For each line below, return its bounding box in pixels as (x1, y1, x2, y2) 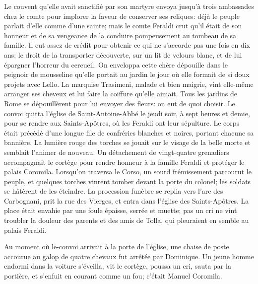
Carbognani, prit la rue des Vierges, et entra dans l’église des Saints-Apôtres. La (4, 195, 249, 206)
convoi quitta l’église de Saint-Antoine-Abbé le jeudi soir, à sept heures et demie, (4, 108, 250, 118)
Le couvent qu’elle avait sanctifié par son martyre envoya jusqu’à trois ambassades (4, 1, 254, 11)
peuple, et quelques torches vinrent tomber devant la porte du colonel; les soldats (4, 176, 251, 186)
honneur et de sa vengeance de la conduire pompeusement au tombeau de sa (4, 30, 237, 40)
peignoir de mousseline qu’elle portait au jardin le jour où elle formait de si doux (4, 69, 250, 79)
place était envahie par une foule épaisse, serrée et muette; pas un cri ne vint (4, 205, 237, 215)
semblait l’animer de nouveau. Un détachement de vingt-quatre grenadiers (4, 146, 229, 157)
